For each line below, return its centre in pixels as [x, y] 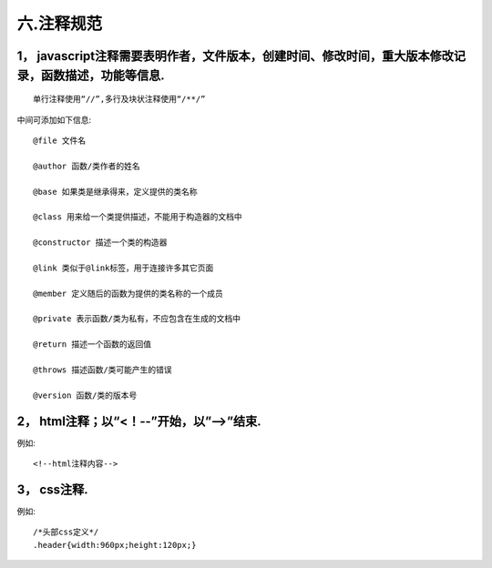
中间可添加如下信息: [54, 119]
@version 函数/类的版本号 [85, 395]
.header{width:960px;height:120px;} [115, 545]
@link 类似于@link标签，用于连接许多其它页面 [123, 268]
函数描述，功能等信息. [103, 75]
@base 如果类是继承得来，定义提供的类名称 [115, 192]
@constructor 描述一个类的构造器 [100, 243]
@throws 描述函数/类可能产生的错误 [102, 370]
